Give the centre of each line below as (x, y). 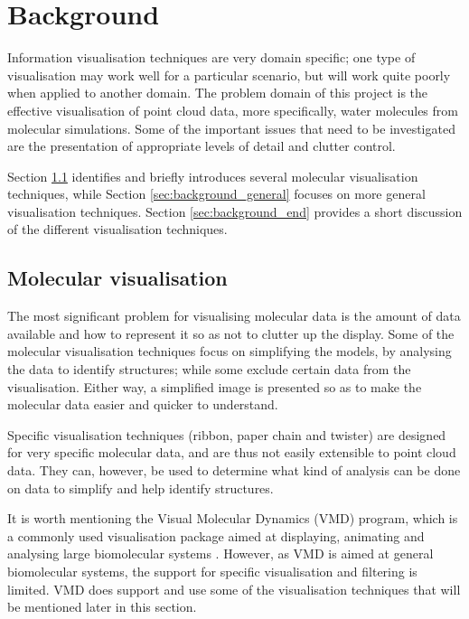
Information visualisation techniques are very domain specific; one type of (211, 57)
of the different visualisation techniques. (117, 229)
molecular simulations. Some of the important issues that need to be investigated (231, 128)
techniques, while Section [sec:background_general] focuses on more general (216, 194)
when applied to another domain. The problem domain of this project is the (218, 93)
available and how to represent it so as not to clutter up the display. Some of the (231, 333)
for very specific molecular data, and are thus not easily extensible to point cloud (232, 452)
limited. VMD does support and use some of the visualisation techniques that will (234, 589)
